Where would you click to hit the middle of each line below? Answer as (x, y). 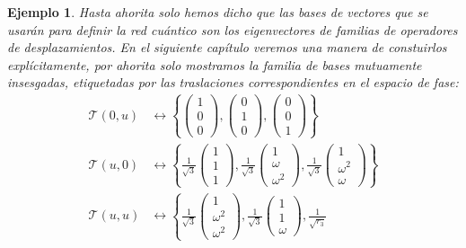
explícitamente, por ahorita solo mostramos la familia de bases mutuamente (215, 64)
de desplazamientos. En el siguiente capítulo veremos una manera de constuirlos (227, 47)
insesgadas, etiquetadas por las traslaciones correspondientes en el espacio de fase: (233, 82)
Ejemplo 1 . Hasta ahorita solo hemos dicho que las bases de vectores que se (218, 12)
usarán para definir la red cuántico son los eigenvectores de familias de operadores (233, 29)
